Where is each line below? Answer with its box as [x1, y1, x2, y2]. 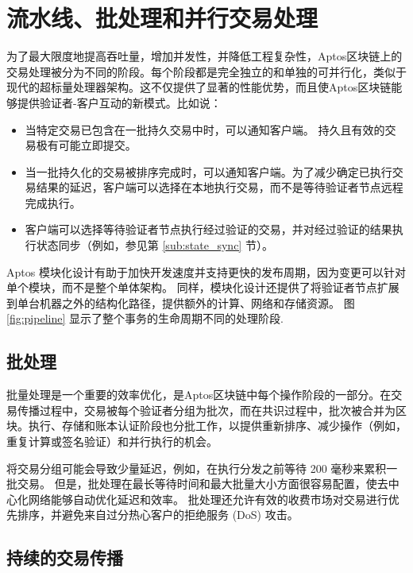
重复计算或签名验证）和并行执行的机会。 [6, 433, 218, 450]
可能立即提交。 [58, 137, 137, 153]
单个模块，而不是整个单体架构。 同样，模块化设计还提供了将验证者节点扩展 [6, 279, 399, 296]
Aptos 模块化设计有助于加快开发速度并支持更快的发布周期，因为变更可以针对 [6, 263, 406, 280]
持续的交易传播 [6, 545, 123, 570]
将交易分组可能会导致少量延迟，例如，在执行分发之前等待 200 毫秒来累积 [6, 459, 387, 476]
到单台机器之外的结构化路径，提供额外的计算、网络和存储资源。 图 [6, 294, 355, 311]
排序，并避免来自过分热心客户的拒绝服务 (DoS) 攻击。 [17, 506, 299, 523]
